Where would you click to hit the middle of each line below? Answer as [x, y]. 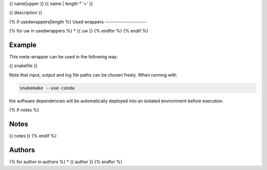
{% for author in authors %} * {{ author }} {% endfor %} [66, 162]
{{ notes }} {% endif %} [33, 136]
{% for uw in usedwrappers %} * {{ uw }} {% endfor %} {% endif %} [79, 31]
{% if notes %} [24, 110]
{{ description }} [25, 13]
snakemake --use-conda [47, 88]
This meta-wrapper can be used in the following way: [64, 57]
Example [23, 45]
